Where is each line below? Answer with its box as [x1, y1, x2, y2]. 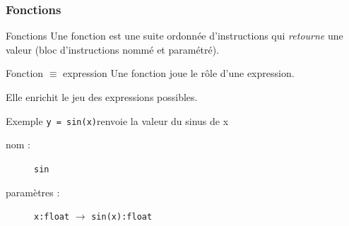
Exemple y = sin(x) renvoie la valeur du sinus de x [6, 113, 229, 128]
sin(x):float [91, 212, 153, 222]
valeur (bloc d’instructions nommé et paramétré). [6, 42, 220, 56]
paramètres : [6, 184, 60, 199]
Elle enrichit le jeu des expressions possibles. [6, 90, 198, 104]
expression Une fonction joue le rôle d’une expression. [63, 66, 295, 81]
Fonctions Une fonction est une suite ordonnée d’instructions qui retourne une [6, 28, 343, 43]
